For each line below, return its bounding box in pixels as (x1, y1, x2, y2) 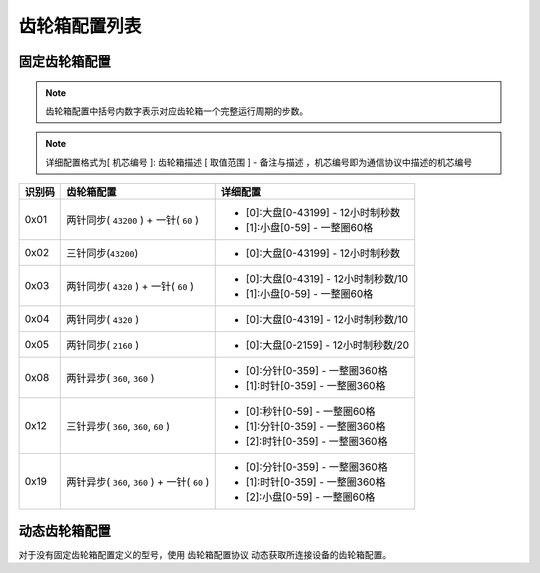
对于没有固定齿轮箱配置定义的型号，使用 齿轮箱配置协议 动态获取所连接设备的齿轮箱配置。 (18, 548, 392, 560)
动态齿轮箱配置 (18, 522, 111, 539)
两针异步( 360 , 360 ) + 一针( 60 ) (66, 475, 210, 489)
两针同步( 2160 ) (66, 338, 140, 352)
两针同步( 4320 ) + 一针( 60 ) (66, 280, 195, 294)
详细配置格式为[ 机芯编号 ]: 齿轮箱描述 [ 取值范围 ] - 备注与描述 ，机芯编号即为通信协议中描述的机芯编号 (45, 156, 473, 168)
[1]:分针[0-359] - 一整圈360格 (245, 420, 386, 434)
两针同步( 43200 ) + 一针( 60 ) (66, 213, 199, 227)
